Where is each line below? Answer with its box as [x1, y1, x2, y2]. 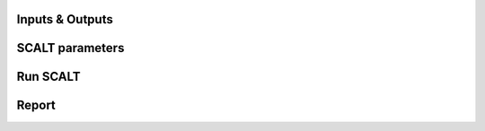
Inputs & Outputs [16, 12, 114, 27]
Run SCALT [16, 69, 81, 84]
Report [16, 98, 56, 113]
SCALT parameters [16, 40, 125, 56]
